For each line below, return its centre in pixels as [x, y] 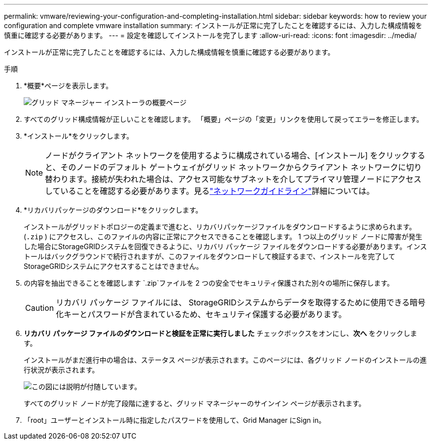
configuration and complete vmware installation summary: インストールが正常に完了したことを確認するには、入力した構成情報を [213, 25]
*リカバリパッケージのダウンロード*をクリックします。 [113, 210]
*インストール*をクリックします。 [79, 136]
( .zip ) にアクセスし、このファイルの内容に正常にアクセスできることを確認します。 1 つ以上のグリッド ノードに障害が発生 [223, 237]
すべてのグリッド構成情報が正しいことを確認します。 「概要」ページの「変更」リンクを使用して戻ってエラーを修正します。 [224, 119]
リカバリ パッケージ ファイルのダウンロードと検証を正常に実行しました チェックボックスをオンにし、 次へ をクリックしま [220, 333]
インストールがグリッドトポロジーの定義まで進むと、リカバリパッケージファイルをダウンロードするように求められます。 [220, 227]
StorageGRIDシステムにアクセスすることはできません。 [113, 266]
